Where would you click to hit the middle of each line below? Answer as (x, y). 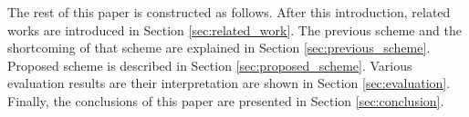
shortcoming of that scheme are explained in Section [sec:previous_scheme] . (219, 48)
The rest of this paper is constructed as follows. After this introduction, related (229, 12)
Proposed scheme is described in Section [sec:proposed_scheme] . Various (210, 65)
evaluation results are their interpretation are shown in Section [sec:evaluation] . (229, 83)
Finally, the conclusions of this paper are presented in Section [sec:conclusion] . (226, 100)
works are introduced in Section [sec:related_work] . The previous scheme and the (234, 29)
